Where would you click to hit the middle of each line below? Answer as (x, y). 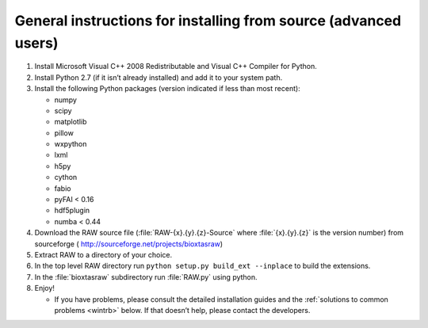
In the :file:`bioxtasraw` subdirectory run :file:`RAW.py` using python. (146, 277)
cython (66, 177)
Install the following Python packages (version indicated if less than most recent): (167, 89)
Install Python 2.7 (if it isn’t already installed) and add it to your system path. (159, 77)
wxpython (71, 144)
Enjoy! (45, 288)
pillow (64, 133)
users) (36, 43)
